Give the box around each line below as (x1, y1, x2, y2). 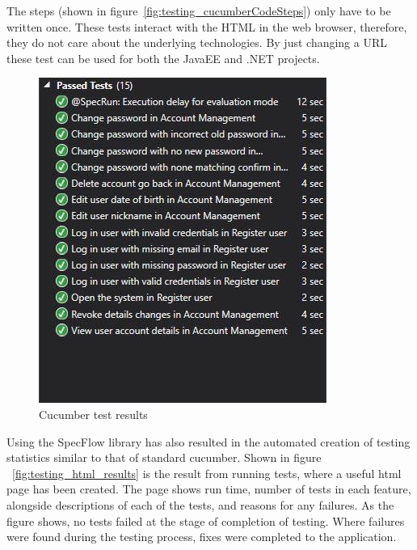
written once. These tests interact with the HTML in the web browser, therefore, (6, 18, 407, 35)
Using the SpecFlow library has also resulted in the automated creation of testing (6, 433, 411, 450)
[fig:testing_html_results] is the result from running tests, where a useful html (12, 464, 402, 481)
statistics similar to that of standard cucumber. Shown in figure (6, 449, 322, 466)
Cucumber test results (39, 405, 148, 422)
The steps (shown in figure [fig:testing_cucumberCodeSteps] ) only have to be (6, 2, 391, 19)
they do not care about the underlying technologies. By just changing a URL (6, 34, 388, 51)
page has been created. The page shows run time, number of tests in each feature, (6, 480, 411, 497)
